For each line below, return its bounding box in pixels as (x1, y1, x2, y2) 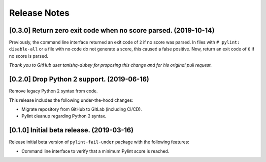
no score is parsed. (9, 53, 49, 59)
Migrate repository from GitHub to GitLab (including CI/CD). (21, 106, 142, 112)
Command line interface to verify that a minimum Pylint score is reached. (21, 148, 169, 154)
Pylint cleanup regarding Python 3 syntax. (21, 113, 107, 119)
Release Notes (9, 7, 70, 18)
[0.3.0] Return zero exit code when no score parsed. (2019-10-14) (9, 26, 215, 35)
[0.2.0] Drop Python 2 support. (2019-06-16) (9, 75, 150, 83)
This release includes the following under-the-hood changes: (9, 97, 133, 103)
